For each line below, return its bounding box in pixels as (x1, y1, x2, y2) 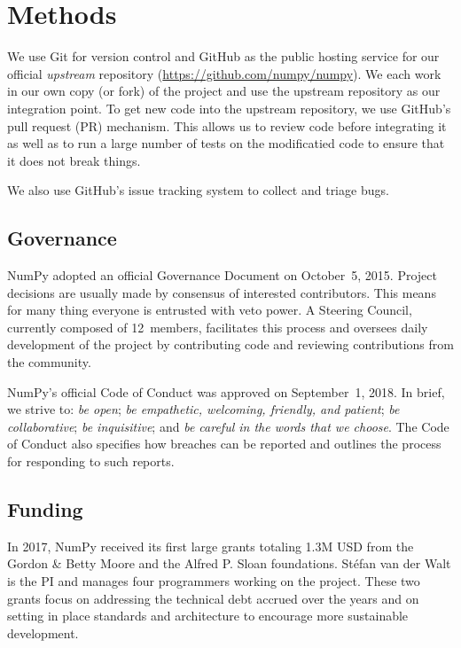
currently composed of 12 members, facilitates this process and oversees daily (7, 317, 428, 336)
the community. (7, 353, 91, 371)
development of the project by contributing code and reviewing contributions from (7, 335, 454, 354)
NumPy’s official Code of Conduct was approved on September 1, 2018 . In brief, (7, 382, 445, 401)
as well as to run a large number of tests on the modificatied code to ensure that (7, 134, 445, 152)
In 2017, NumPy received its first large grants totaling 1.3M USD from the (7, 536, 414, 555)
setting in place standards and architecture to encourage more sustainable (7, 606, 409, 625)
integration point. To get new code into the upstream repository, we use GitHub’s (7, 98, 451, 117)
